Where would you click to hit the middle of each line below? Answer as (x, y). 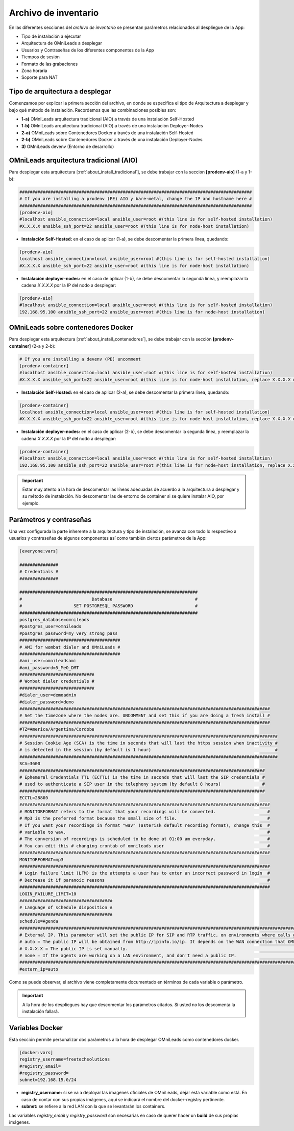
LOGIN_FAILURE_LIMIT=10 (48, 894)
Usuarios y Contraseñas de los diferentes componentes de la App (88, 50)
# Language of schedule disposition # (66, 908)
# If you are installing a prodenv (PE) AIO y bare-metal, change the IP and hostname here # (136, 199)
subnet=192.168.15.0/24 (48, 1080)
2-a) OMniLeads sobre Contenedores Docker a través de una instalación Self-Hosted (107, 133)
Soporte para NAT (40, 77)
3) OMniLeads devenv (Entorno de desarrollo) (68, 146)
